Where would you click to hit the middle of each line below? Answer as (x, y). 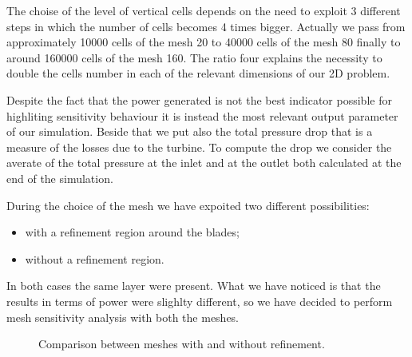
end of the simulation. (60, 178)
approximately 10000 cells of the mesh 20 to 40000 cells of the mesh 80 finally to (204, 42)
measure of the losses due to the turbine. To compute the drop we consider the (199, 147)
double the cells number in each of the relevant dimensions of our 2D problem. (198, 73)
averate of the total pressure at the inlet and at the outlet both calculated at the (204, 163)
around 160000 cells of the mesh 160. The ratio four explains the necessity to (194, 57)
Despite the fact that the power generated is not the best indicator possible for (199, 99)
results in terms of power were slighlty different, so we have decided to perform (200, 301)
